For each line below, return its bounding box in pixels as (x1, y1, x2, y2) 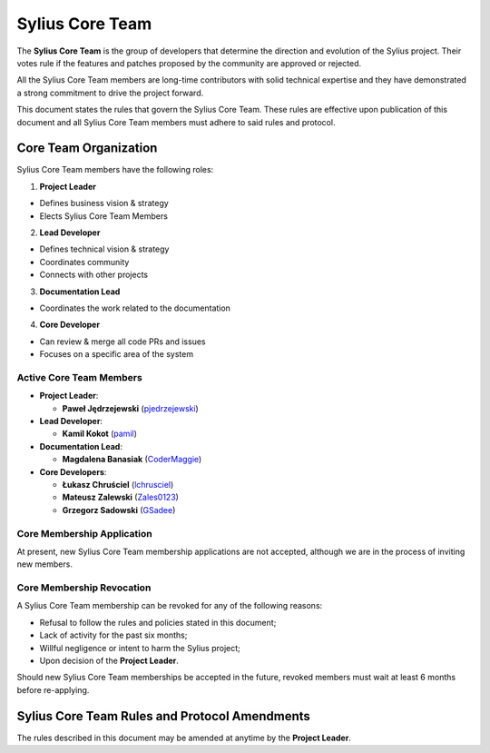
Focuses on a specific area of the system (39, 349, 194, 360)
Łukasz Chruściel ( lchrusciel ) (62, 479, 174, 490)
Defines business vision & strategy (39, 198, 170, 209)
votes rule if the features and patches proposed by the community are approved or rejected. (16, 57, 362, 68)
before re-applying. (16, 684, 90, 695)
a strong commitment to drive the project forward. (16, 87, 204, 98)
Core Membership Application (16, 527, 153, 540)
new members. (16, 559, 73, 570)
